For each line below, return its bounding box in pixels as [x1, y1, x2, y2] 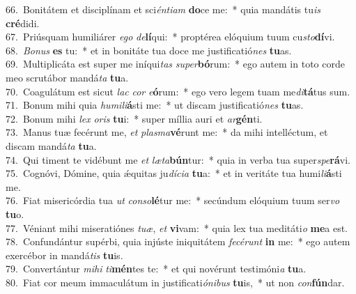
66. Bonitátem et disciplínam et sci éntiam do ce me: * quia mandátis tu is [6, 2, 320, 16]
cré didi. [6, 15, 40, 30]
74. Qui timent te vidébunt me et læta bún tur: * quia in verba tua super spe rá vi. [6, 152, 350, 167]
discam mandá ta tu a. [6, 138, 97, 153]
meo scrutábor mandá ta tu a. [6, 70, 129, 84]
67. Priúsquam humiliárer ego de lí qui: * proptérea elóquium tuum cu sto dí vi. [6, 29, 335, 44]
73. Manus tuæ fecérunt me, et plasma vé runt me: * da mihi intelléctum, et [6, 125, 328, 139]
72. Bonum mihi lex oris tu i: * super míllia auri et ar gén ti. [6, 111, 263, 125]
